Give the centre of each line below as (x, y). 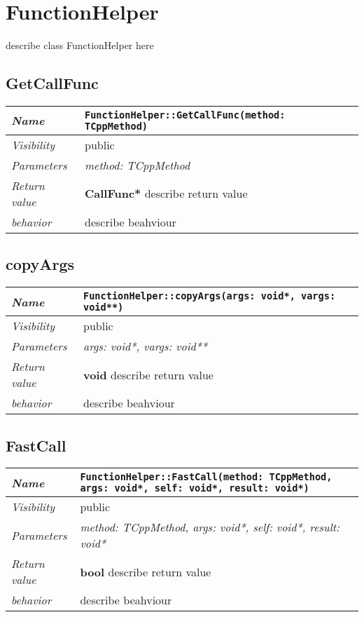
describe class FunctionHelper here (80, 45)
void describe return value (148, 374)
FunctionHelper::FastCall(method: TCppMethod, (206, 477)
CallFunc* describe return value (166, 194)
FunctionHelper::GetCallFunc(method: (185, 115)
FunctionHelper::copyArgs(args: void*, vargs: (210, 296)
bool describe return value (146, 571)
